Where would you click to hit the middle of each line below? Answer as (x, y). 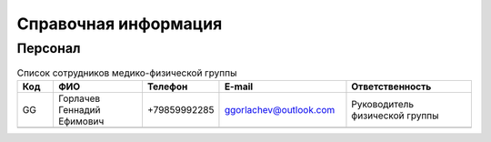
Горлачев (79, 98)
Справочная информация (120, 24)
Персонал (49, 48)
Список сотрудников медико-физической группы (127, 73)
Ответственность (391, 86)
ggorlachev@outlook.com (280, 109)
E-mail (239, 86)
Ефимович (81, 121)
